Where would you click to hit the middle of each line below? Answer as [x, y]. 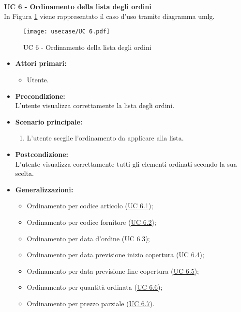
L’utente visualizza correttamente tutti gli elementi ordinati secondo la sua [126, 164]
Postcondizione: [42, 154]
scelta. [24, 173]
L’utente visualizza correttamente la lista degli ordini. [95, 105]
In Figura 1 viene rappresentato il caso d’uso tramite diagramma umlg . [109, 16]
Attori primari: [41, 63]
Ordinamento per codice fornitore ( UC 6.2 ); [91, 222]
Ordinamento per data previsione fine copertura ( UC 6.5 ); [113, 271]
